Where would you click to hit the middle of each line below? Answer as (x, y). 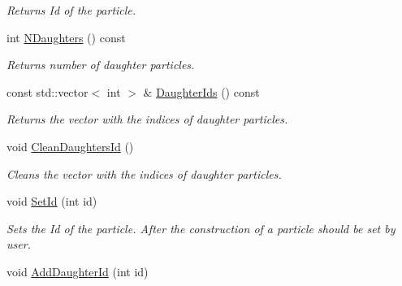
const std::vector (48, 91)
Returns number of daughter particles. (101, 65)
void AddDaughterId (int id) (78, 271)
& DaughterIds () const (201, 91)
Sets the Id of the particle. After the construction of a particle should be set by (201, 228)
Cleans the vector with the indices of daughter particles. (144, 173)
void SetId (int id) (52, 201)
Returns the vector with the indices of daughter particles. (147, 119)
